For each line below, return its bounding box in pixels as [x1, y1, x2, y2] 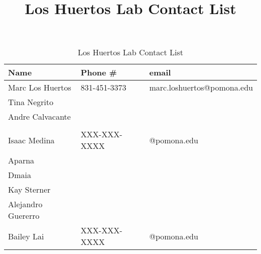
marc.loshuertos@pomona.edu [149, 81, 253, 94]
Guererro [8, 210, 40, 222]
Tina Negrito [8, 96, 54, 108]
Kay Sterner [8, 184, 51, 196]
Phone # [80, 66, 117, 78]
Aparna [8, 154, 35, 166]
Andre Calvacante [8, 111, 71, 123]
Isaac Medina [8, 134, 55, 146]
